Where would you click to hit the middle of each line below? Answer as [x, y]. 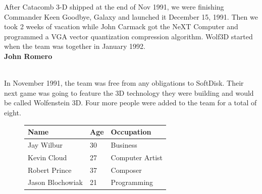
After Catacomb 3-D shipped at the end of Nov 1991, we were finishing [114, 7]
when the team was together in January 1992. [75, 46]
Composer [126, 170]
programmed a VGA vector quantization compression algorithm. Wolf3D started [128, 36]
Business [124, 144]
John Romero [28, 56]
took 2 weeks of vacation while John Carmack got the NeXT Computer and [121, 26]
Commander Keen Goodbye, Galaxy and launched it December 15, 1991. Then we [131, 16]
